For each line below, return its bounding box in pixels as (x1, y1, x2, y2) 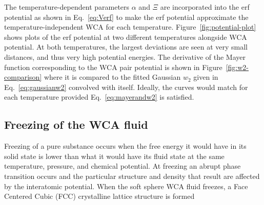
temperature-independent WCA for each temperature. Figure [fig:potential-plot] (4, 21, 256, 32)
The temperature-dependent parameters (4, 2, 130, 12)
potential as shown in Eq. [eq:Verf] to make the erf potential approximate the (4, 11, 249, 22)
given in (193, 72, 218, 82)
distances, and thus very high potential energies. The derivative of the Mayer (4, 51, 246, 62)
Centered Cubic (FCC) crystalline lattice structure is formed (4, 191, 195, 201)
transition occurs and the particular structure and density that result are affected (4, 170, 260, 181)
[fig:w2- (226, 61, 249, 72)
